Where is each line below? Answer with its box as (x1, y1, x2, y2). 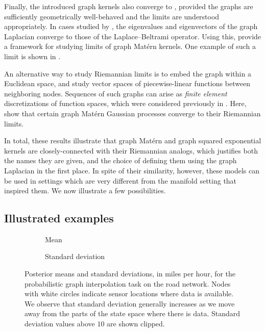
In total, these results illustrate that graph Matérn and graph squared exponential (4, 135, 261, 146)
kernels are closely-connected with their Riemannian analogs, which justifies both (4, 145, 258, 156)
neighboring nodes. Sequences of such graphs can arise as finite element (4, 88, 227, 98)
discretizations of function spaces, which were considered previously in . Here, (4, 98, 247, 109)
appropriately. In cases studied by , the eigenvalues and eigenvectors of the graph (4, 21, 258, 32)
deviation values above (25, 318, 95, 329)
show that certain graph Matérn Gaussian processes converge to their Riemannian (4, 108, 261, 118)
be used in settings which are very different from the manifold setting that (4, 175, 237, 186)
